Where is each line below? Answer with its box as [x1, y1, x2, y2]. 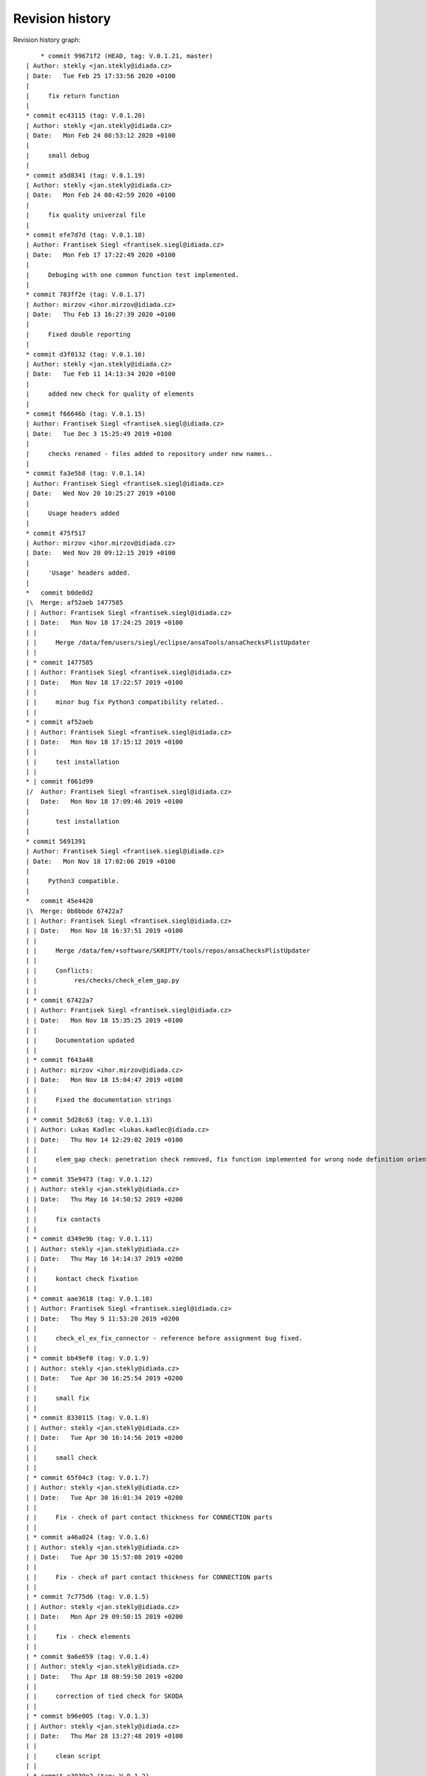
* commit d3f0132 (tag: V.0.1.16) [26, 350, 146, 358]
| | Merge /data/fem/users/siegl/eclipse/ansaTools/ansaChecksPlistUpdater [26, 638, 310, 646]
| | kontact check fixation [26, 1274, 138, 1282]
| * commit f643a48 [26, 1056, 94, 1064]
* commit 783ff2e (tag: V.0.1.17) [26, 291, 146, 298]
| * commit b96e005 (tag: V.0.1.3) [26, 1712, 150, 1721]
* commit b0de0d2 [26, 589, 94, 597]
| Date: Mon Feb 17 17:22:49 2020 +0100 [26, 251, 176, 259]
